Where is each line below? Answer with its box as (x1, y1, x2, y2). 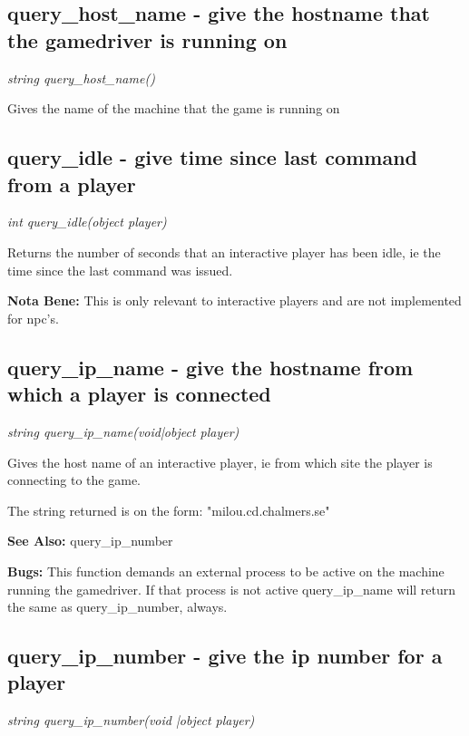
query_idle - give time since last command (7, 143, 417, 171)
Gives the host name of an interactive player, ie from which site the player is (7, 452, 433, 471)
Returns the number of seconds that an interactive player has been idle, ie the (7, 242, 441, 261)
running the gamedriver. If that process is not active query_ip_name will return (7, 579, 456, 598)
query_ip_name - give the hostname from (7, 353, 414, 381)
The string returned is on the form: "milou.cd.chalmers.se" (7, 500, 330, 519)
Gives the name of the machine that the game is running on (7, 99, 340, 118)
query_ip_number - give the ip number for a (7, 642, 443, 670)
